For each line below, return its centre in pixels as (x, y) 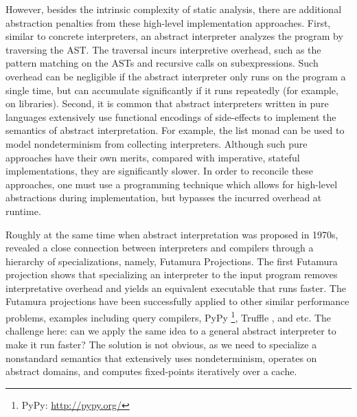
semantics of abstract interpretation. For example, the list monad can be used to (175, 130)
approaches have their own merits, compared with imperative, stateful (153, 157)
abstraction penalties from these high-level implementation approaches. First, (168, 22)
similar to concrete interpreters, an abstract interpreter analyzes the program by (174, 36)
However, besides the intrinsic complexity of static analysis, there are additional (174, 9)
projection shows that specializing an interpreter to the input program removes (172, 274)
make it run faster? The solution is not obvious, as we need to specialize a (161, 344)
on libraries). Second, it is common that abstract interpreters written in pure (167, 103)
